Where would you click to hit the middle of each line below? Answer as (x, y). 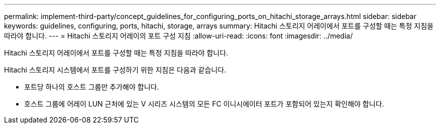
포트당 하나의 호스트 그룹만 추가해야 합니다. (92, 87)
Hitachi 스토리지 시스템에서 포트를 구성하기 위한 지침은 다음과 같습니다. (115, 70)
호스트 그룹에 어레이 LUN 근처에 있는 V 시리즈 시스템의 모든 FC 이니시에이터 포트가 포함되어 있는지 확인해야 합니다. (204, 104)
